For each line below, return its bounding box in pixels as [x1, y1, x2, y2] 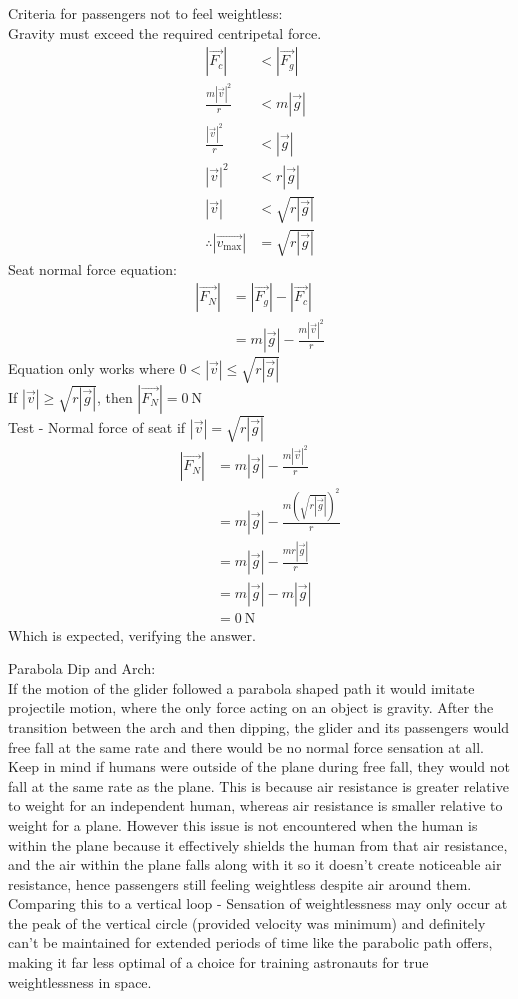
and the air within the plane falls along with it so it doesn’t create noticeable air [8, 854, 502, 875]
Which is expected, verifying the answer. [8, 624, 256, 645]
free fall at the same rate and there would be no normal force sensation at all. [8, 736, 485, 757]
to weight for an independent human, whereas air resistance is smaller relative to [8, 795, 503, 816]
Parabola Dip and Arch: [8, 658, 156, 679]
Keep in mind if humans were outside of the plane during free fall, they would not [8, 756, 510, 777]
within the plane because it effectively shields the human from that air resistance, [8, 834, 508, 855]
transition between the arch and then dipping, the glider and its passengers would [8, 716, 510, 737]
